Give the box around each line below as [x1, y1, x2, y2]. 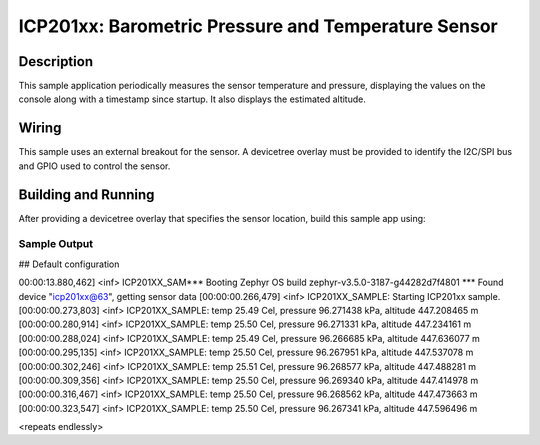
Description [18, 53, 94, 70]
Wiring [18, 120, 62, 137]
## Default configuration [18, 258, 120, 270]
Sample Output [18, 237, 94, 251]
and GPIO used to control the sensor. [18, 160, 171, 172]
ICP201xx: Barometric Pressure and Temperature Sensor [18, 15, 499, 37]
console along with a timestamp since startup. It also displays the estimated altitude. [18, 93, 367, 105]
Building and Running [18, 186, 155, 203]
